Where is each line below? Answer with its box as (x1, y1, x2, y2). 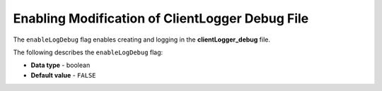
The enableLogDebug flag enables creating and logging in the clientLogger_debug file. (13, 35, 270, 44)
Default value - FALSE (30, 71, 96, 79)
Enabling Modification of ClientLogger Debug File (13, 11, 309, 26)
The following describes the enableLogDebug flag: (13, 48, 163, 56)
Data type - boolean (30, 61, 91, 70)
